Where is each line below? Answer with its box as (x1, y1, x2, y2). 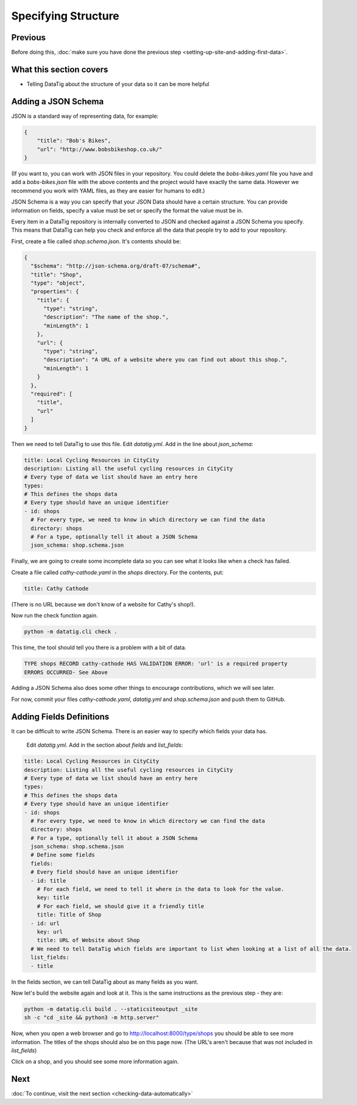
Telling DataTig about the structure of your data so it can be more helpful (26, 80, 210, 88)
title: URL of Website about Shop (37, 937, 140, 944)
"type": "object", (30, 279, 85, 286)
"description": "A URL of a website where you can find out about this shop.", (43, 357, 288, 363)
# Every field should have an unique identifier (30, 869, 179, 876)
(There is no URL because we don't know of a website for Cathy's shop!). (11, 600, 196, 608)
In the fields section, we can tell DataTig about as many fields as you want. (11, 978, 199, 986)
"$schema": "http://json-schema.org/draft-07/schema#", (30, 263, 201, 269)
